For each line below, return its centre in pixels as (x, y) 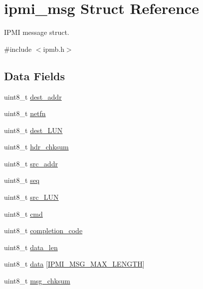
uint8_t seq (22, 180)
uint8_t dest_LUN (33, 130)
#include (18, 49)
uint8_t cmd (23, 214)
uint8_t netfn (25, 113)
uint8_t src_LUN (31, 197)
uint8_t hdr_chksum (36, 147)
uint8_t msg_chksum (37, 281)
